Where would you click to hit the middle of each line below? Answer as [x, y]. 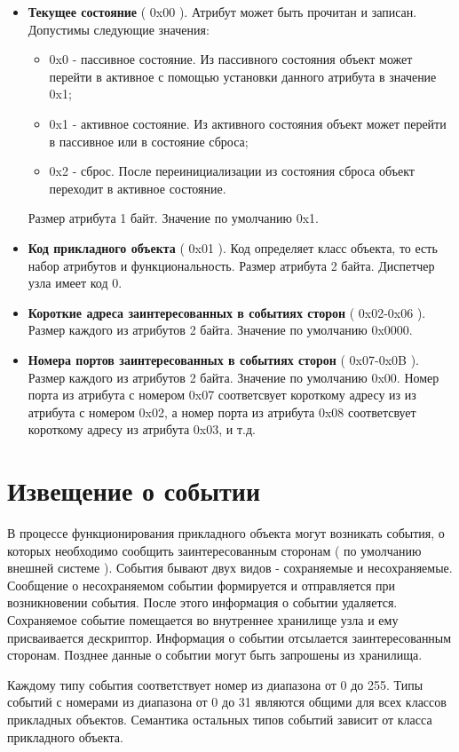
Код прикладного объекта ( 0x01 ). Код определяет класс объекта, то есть [233, 247]
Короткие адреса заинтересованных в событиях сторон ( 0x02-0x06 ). [227, 312]
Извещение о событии [134, 491]
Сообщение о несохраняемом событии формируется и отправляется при [201, 585]
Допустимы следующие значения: [119, 29]
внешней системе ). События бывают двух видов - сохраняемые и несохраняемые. [230, 568]
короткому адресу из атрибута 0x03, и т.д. [142, 429]
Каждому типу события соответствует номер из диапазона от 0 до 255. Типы [215, 684]
